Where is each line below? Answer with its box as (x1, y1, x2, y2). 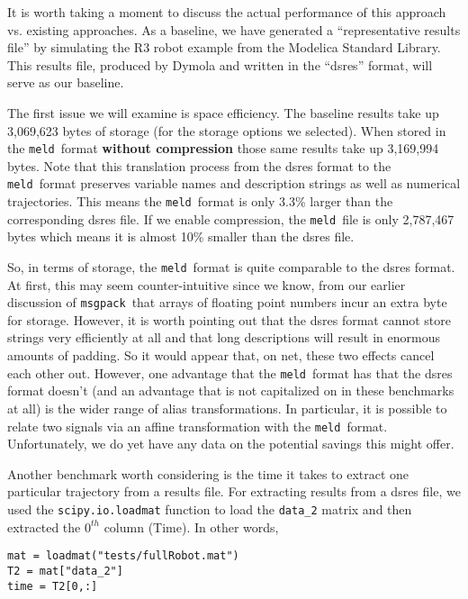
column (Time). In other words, (103, 517, 279, 536)
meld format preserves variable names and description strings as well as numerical (7, 174, 461, 193)
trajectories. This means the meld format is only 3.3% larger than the (7, 192, 393, 211)
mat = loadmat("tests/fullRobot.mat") (7, 549, 239, 563)
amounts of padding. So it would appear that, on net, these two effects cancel (7, 346, 435, 365)
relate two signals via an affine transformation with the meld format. (7, 416, 388, 435)
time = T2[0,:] (7, 579, 98, 593)
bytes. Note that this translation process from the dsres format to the (7, 156, 391, 175)
